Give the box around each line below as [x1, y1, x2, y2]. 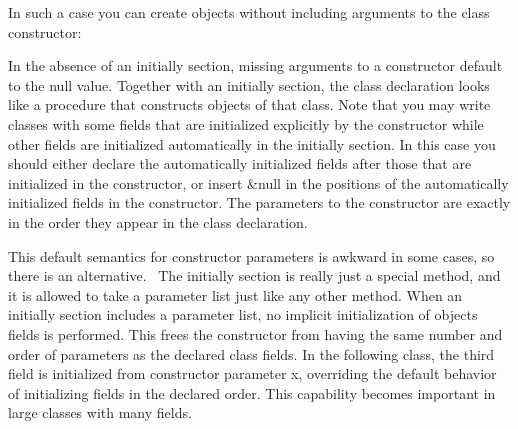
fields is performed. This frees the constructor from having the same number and [8, 323, 503, 344]
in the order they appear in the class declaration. [8, 211, 308, 232]
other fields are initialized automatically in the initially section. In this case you [8, 133, 496, 154]
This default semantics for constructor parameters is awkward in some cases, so [8, 245, 495, 266]
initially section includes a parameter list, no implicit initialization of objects [8, 304, 478, 325]
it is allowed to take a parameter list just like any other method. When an [8, 284, 463, 305]
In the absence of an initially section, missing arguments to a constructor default [8, 55, 503, 76]
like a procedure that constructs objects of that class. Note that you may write [8, 94, 491, 115]
